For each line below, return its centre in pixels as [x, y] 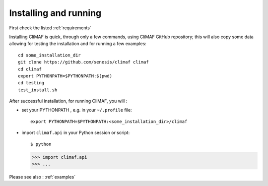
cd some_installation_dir [50, 55]
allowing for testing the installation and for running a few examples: [78, 44]
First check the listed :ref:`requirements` [50, 28]
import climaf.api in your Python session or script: [76, 133]
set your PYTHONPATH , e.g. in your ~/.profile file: [77, 110]
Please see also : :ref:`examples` [42, 177]
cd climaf [30, 69]
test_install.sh [38, 90]
